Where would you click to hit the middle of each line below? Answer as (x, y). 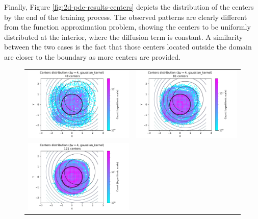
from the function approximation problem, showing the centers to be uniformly (127, 27)
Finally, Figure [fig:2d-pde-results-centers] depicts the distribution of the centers (129, 7)
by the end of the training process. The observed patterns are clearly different (126, 17)
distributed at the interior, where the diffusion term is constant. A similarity (124, 36)
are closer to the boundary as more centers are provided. (93, 56)
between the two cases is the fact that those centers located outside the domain (128, 47)
